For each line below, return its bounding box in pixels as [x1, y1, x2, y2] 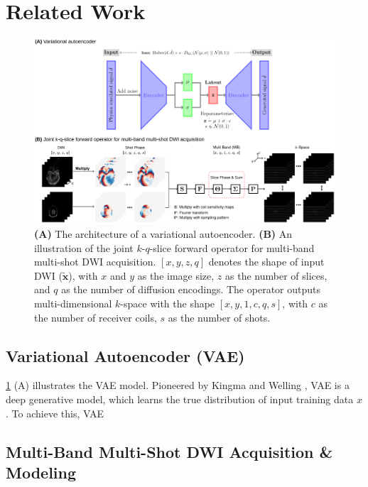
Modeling [6, 461, 77, 483]
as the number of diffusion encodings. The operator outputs [61, 282, 320, 297]
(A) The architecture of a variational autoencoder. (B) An [34, 226, 293, 241]
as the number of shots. [168, 310, 271, 324]
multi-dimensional [34, 295, 112, 310]
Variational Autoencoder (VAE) [6, 344, 245, 366]
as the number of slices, [225, 268, 328, 283]
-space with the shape [120, 295, 215, 310]
